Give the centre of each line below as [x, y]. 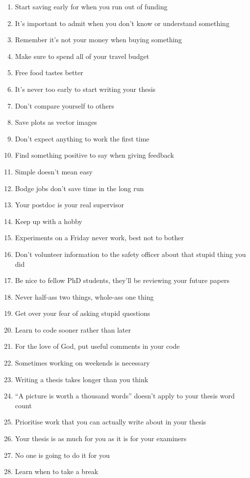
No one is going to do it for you [62, 455]
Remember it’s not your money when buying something [99, 40]
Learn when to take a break [57, 471]
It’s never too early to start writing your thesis [85, 89]
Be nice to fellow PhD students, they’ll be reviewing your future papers [122, 280]
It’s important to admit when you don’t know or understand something [122, 23]
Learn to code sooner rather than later [73, 329]
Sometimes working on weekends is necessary [82, 363]
